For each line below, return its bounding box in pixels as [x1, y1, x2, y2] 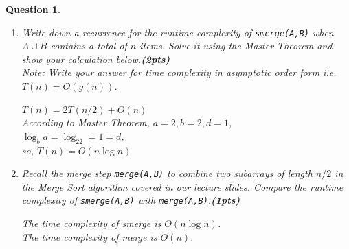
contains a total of [50, 38, 127, 53]
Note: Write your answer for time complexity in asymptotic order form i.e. [21, 65, 337, 80]
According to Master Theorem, [21, 115, 150, 130]
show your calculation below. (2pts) [21, 51, 170, 66]
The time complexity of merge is [21, 229, 157, 244]
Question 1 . [5, 2, 60, 16]
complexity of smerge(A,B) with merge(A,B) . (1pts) [21, 193, 240, 207]
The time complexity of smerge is [21, 216, 161, 230]
